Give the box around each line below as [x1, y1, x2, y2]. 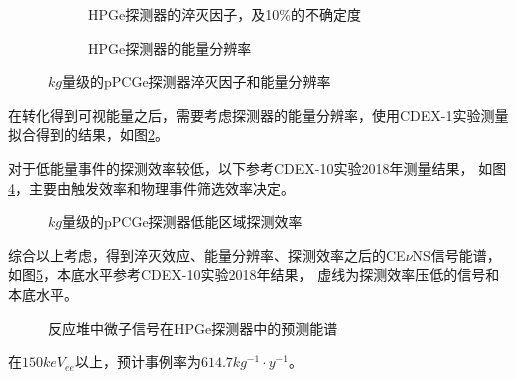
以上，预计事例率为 [74, 351, 201, 372]
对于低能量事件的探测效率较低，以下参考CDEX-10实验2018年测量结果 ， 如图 [8, 157, 507, 178]
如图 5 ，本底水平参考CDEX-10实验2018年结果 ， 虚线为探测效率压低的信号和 [8, 264, 500, 285]
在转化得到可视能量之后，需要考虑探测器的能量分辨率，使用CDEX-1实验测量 [8, 104, 509, 125]
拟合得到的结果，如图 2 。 [8, 124, 169, 145]
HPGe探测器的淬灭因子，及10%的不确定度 [88, 4, 361, 24]
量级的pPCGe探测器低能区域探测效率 [61, 211, 303, 232]
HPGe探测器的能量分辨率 [88, 37, 252, 58]
